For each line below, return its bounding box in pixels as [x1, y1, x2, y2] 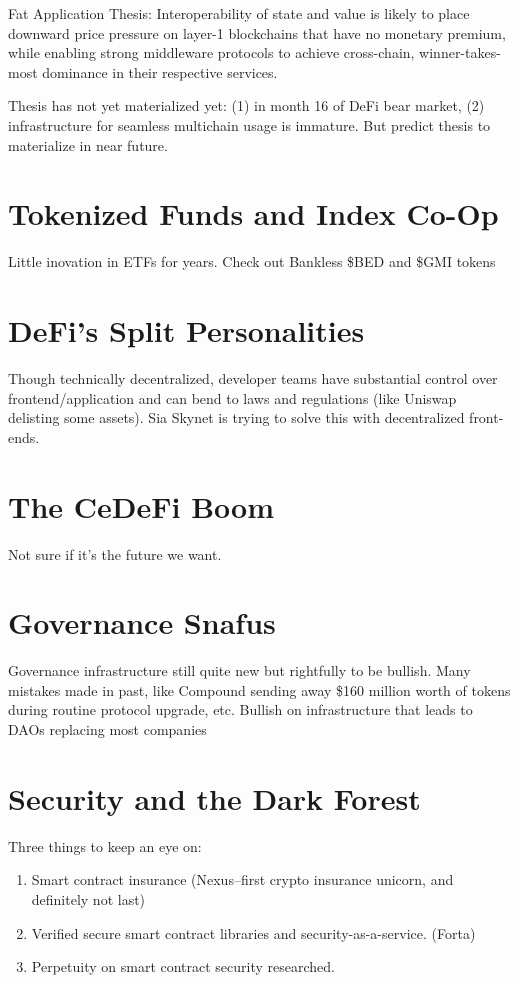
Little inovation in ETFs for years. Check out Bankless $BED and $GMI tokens [8, 251, 496, 272]
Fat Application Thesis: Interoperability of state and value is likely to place [8, 3, 470, 23]
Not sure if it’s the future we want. [8, 543, 222, 564]
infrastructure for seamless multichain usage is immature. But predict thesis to [8, 114, 491, 135]
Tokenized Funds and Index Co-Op [8, 193, 499, 234]
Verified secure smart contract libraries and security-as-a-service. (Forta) [31, 922, 476, 943]
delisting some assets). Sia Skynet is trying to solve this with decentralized [8, 407, 465, 428]
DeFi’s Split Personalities [8, 310, 365, 351]
